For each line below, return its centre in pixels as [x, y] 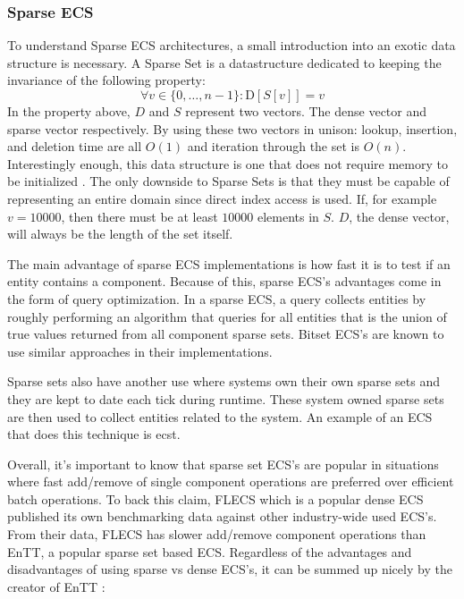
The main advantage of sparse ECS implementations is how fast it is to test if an [229, 263]
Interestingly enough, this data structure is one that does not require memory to [228, 163]
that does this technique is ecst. [94, 434]
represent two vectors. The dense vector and [306, 111]
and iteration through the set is [273, 146]
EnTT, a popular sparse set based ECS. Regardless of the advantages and [210, 551]
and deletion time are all [75, 146]
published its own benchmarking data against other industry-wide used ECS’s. [222, 516]
